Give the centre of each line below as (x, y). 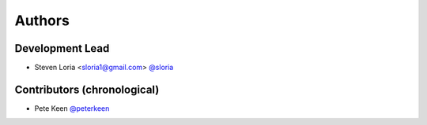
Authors (42, 20)
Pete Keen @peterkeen (72, 108)
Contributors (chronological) (87, 89)
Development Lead (62, 48)
